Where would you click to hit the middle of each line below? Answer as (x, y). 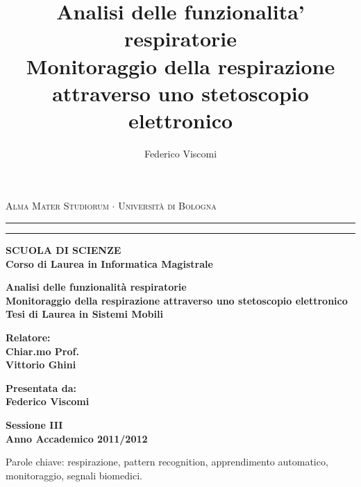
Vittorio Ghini (41, 365)
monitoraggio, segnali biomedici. (74, 475)
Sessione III (34, 425)
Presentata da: (41, 387)
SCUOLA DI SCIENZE (64, 250)
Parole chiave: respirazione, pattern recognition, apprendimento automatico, (167, 462)
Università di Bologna (167, 206)
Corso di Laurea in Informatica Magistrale (109, 263)
